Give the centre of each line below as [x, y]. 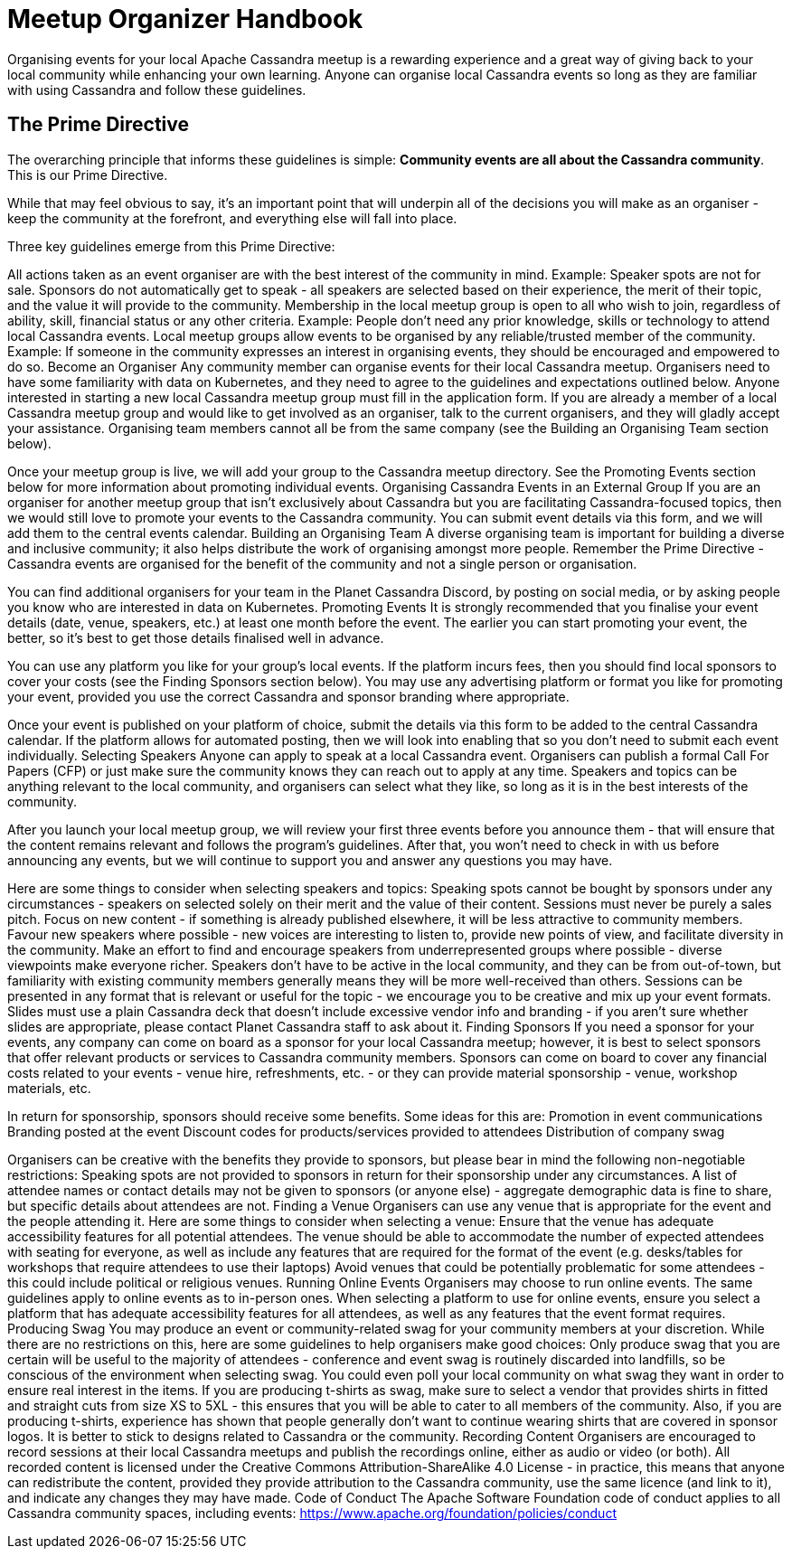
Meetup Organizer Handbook [185, 19]
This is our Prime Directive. [88, 174]
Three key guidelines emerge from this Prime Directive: [171, 246]
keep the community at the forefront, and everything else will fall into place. [232, 218]
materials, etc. [49, 1088]
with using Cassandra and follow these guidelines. [157, 90]
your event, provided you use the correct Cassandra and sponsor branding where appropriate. [288, 696]
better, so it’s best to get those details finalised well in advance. [196, 637]
